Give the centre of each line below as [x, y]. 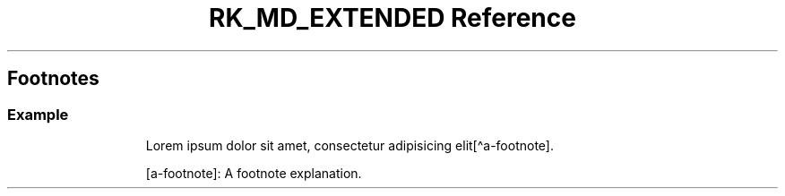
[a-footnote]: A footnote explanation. [254, 173]
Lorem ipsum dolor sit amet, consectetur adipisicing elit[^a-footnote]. [349, 145]
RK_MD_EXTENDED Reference [392, 18]
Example [38, 114]
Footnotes [53, 79]
